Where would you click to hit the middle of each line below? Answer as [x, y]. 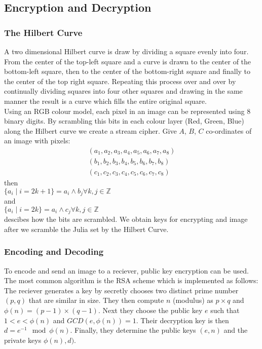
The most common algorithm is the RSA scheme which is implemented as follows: [131, 280]
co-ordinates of [229, 130]
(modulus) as [193, 300]
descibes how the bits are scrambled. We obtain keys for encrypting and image [126, 219]
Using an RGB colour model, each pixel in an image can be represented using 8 [127, 111]
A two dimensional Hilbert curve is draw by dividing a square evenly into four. [126, 51]
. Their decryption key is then [182, 320]
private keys [23, 340]
